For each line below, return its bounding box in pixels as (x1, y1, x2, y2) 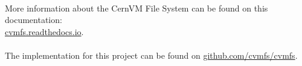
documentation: (5, 13, 62, 26)
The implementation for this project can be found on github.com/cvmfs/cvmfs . (5, 48, 298, 61)
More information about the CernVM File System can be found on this (5, 1, 268, 14)
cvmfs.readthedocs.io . (5, 25, 84, 38)
